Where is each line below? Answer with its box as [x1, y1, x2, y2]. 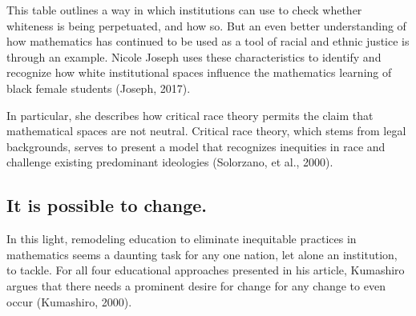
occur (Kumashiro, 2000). [6, 293, 132, 310]
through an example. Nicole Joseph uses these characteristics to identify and [6, 48, 382, 65]
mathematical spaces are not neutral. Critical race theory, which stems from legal [6, 122, 406, 139]
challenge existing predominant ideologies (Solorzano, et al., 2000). [6, 154, 333, 170]
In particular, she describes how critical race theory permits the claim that [6, 106, 374, 123]
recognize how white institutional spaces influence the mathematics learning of [6, 64, 392, 81]
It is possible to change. [6, 193, 208, 218]
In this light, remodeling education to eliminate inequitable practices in [6, 230, 357, 247]
